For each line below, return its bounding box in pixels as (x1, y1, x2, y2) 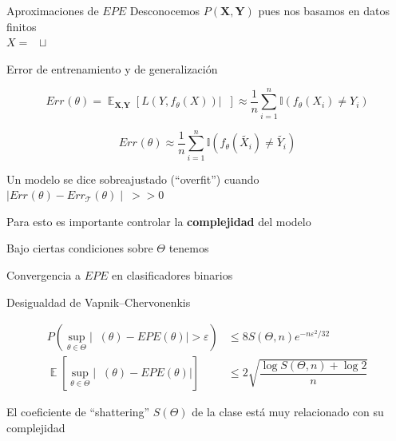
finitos (6, 18, 37, 34)
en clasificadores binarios (111, 267, 233, 283)
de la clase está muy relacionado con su (192, 403, 384, 420)
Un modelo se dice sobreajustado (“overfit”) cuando (6, 170, 259, 187)
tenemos (168, 240, 209, 256)
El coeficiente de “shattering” (6, 403, 150, 420)
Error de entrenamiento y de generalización (6, 60, 218, 77)
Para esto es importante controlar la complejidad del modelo (6, 213, 311, 229)
